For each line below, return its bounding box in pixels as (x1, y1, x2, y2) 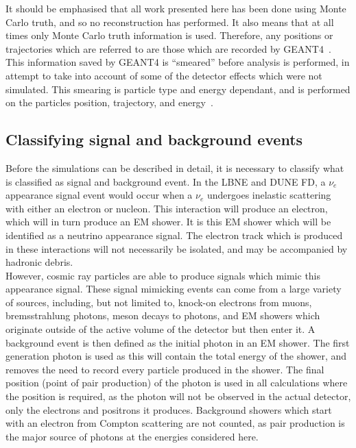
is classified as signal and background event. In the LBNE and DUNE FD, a (5, 174, 326, 188)
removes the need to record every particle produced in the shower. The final (5, 362, 324, 376)
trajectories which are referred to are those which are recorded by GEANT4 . (5, 41, 331, 55)
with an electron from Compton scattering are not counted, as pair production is (5, 416, 345, 430)
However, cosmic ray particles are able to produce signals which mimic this (5, 268, 321, 282)
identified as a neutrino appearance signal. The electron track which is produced (5, 227, 343, 242)
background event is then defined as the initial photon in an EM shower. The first (5, 335, 350, 349)
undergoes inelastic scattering (206, 188, 331, 202)
